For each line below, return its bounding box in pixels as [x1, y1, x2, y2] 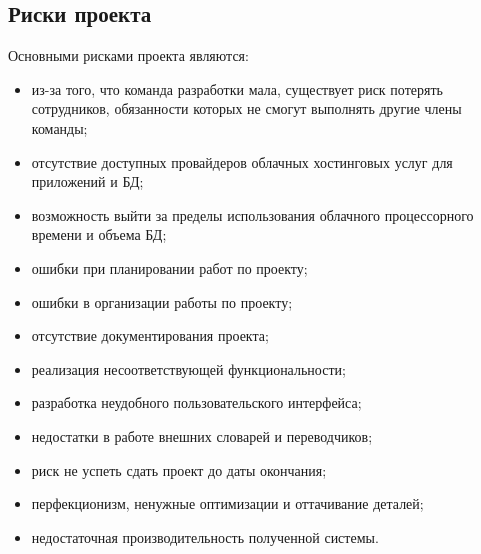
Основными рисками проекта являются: [8, 45, 249, 66]
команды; [31, 117, 88, 138]
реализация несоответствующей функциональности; [31, 358, 346, 379]
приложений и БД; [31, 171, 144, 192]
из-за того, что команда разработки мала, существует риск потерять [31, 78, 443, 99]
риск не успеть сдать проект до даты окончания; [31, 459, 327, 480]
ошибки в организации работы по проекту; [31, 291, 293, 312]
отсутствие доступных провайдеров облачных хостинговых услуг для [31, 151, 453, 172]
